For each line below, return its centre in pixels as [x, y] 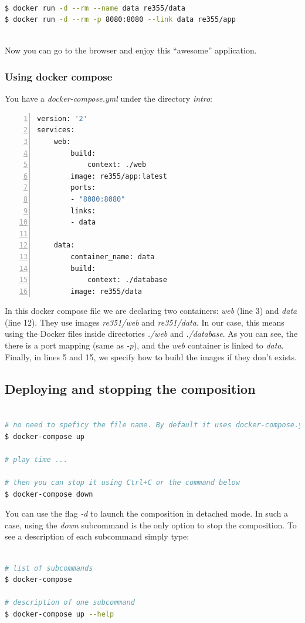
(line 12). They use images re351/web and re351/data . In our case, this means [145, 322]
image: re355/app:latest [119, 176]
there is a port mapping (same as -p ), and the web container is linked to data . [144, 345]
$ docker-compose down [49, 494]
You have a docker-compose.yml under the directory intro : [109, 98]
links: [83, 211]
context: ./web [117, 165]
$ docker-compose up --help [60, 614]
